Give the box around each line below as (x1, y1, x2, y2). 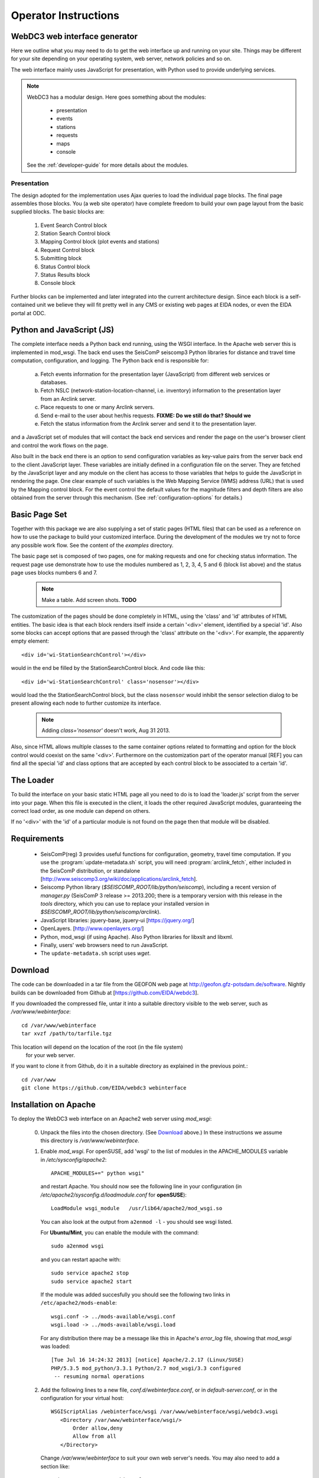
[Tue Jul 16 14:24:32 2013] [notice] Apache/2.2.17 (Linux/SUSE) (51, 1357, 245, 1363)
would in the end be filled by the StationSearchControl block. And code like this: (11, 665, 206, 672)
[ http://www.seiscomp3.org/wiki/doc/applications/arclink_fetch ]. (40, 875, 198, 882)
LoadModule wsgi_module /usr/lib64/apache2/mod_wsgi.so (51, 1205, 223, 1212)
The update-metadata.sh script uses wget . (40, 949, 151, 957)
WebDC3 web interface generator (11, 31, 138, 41)
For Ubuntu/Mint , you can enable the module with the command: (40, 1229, 199, 1236)
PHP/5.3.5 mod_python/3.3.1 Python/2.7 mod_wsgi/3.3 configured (51, 1364, 242, 1372)
